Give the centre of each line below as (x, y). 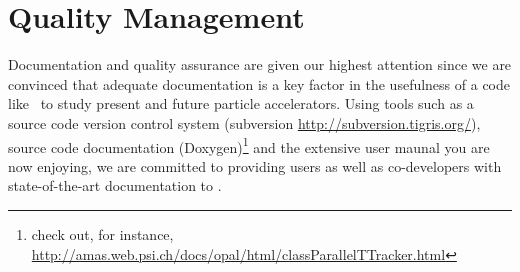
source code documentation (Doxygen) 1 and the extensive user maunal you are (249, 145)
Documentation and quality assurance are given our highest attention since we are (260, 64)
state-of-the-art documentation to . (115, 185)
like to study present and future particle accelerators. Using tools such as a (241, 103)
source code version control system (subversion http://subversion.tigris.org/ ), (244, 122)
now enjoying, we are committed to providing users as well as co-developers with (255, 165)
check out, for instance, (102, 233)
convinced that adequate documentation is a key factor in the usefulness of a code (259, 83)
